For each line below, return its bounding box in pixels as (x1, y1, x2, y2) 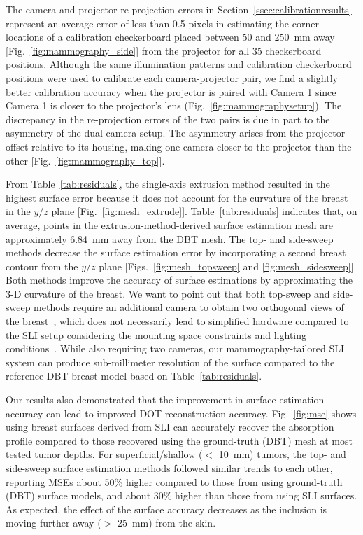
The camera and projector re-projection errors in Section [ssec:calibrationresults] (6, 2, 352, 16)
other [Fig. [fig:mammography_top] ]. (6, 153, 165, 167)
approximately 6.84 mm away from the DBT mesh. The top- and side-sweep (6, 231, 334, 246)
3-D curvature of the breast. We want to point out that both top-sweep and (6, 286, 330, 300)
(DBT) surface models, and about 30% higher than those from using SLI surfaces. (6, 488, 357, 503)
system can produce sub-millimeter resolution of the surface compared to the (6, 354, 335, 369)
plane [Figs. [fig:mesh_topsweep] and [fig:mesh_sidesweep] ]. (99, 258, 357, 273)
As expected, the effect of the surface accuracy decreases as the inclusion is (6, 501, 327, 516)
